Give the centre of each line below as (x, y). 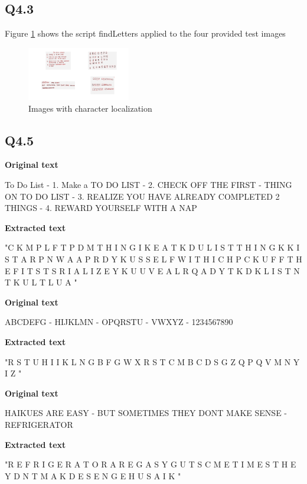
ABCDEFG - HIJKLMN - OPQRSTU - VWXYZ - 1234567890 (119, 322)
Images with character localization (90, 108)
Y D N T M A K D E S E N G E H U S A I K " (93, 475)
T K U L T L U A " (41, 282)
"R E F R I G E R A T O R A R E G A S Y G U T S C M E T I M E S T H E (151, 464)
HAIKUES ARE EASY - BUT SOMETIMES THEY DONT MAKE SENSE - (146, 413)
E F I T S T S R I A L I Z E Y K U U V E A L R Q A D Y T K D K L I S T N (152, 270)
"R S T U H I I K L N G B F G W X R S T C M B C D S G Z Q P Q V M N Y (152, 361)
